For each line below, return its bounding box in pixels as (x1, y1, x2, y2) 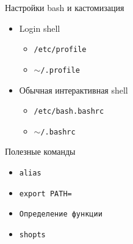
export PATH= (19, 189, 72, 198)
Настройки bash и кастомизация (5, 1, 124, 13)
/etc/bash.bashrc (34, 107, 104, 116)
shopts (19, 230, 46, 239)
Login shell (19, 21, 60, 34)
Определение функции (19, 210, 102, 219)
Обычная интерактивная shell (19, 83, 128, 96)
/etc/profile (34, 45, 87, 54)
